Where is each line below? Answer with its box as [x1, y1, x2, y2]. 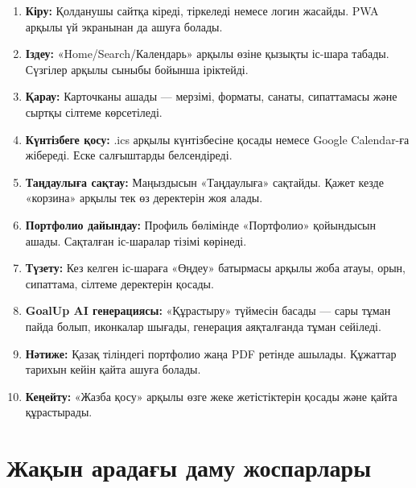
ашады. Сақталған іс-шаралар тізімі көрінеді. [25, 232, 247, 249]
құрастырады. [25, 403, 93, 420]
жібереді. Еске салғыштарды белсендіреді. [25, 147, 233, 163]
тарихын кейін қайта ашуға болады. [25, 361, 201, 378]
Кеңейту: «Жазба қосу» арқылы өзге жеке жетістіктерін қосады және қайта [25, 387, 397, 404]
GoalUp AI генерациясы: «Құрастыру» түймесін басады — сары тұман [25, 302, 391, 319]
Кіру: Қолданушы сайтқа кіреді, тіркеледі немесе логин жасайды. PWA [25, 2, 379, 19]
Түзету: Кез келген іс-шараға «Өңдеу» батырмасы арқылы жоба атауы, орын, [25, 259, 406, 276]
